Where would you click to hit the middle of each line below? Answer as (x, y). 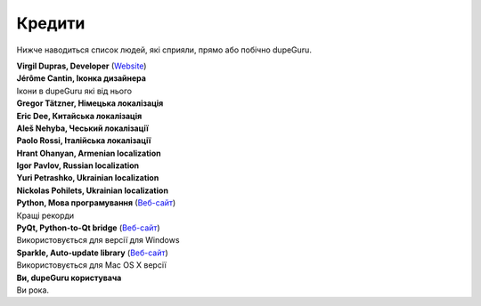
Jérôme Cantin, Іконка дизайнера (82, 78)
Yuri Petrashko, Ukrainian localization (88, 178)
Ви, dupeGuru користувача (69, 278)
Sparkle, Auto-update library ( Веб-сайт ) (92, 253)
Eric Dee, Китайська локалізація (79, 116)
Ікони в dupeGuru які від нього (74, 91)
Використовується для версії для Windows (98, 240)
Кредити (51, 23)
